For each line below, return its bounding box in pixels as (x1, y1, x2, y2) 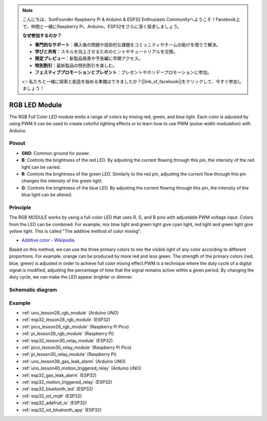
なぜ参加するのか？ (22, 33, 62, 39)
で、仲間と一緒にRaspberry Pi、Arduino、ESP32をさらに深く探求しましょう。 (22, 23, 182, 29)
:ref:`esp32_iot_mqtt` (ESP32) (21, 393, 82, 399)
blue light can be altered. (21, 192, 73, 198)
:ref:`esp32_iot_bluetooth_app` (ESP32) (21, 407, 102, 413)
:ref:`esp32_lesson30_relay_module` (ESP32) (21, 337, 113, 343)
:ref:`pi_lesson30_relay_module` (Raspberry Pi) (21, 351, 117, 357)
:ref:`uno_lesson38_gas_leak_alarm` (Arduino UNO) (21, 358, 126, 364)
